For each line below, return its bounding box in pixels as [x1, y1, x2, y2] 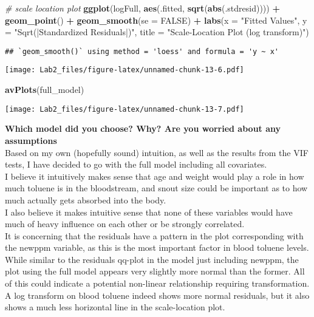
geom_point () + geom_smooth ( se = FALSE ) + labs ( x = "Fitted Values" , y [5, 13, 307, 26]
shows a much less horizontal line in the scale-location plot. [5, 301, 225, 313]
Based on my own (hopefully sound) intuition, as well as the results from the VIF [5, 146, 309, 158]
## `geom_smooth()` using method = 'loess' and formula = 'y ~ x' [5, 47, 279, 56]
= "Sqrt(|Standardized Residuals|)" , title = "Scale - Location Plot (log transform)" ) [5, 26, 309, 38]
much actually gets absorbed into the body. [5, 193, 166, 206]
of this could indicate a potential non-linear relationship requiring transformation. [5, 277, 310, 290]
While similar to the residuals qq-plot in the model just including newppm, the [5, 253, 299, 265]
